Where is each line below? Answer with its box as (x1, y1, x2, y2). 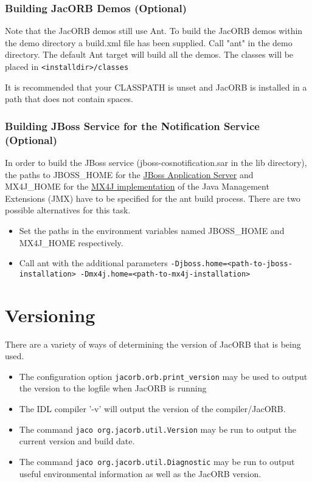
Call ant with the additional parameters (19, 256, 168, 269)
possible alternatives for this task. (5, 204, 131, 216)
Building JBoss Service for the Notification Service (5, 118, 260, 133)
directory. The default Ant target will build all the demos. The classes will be (5, 48, 294, 61)
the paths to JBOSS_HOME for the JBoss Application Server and (5, 168, 254, 181)
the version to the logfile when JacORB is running (19, 382, 207, 394)
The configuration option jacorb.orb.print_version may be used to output (19, 370, 308, 382)
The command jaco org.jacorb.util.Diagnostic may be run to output (19, 455, 295, 467)
